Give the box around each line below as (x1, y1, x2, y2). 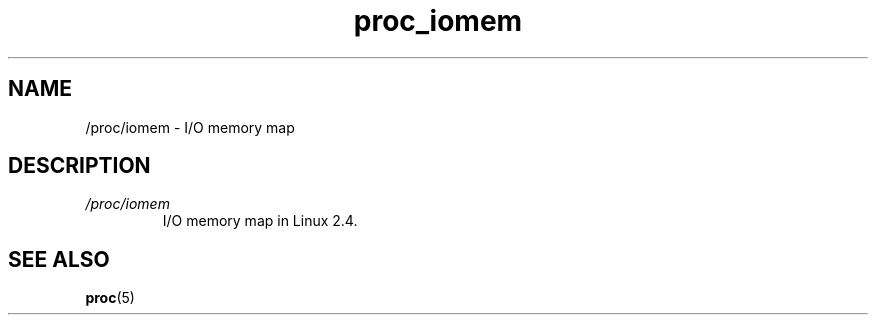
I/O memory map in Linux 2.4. (162, 212, 358, 230)
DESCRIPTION (8, 153, 151, 179)
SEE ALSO (8, 246, 110, 272)
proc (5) (85, 289, 135, 307)
